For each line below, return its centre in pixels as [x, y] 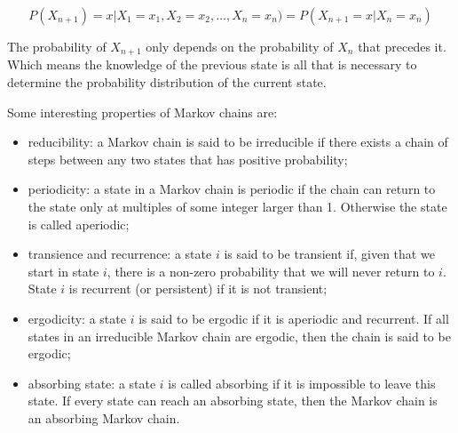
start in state [63, 271]
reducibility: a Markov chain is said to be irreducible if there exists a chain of [238, 142]
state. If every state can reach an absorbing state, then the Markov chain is [233, 401]
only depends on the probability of [240, 46]
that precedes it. [402, 46]
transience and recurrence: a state [120, 254]
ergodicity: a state [77, 318]
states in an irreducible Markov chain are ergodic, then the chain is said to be [239, 336]
